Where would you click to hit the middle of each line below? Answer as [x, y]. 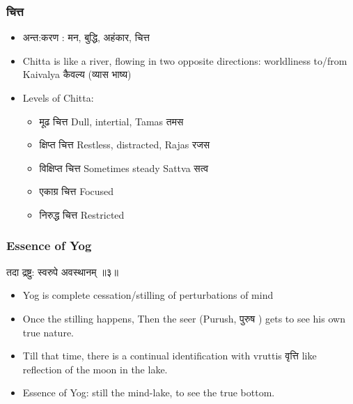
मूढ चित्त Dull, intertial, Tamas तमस [111, 121]
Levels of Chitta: [58, 98]
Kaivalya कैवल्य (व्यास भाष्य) [77, 74]
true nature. [48, 332]
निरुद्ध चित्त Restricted [82, 214]
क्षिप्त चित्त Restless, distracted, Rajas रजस [125, 145]
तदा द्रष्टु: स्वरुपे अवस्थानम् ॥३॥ [63, 271]
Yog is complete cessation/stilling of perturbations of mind [148, 295]
